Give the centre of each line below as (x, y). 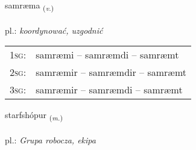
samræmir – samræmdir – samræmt (111, 72)
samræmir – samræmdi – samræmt (109, 90)
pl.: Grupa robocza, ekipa (50, 140)
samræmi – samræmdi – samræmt (107, 55)
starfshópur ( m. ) (34, 116)
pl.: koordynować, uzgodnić (54, 30)
